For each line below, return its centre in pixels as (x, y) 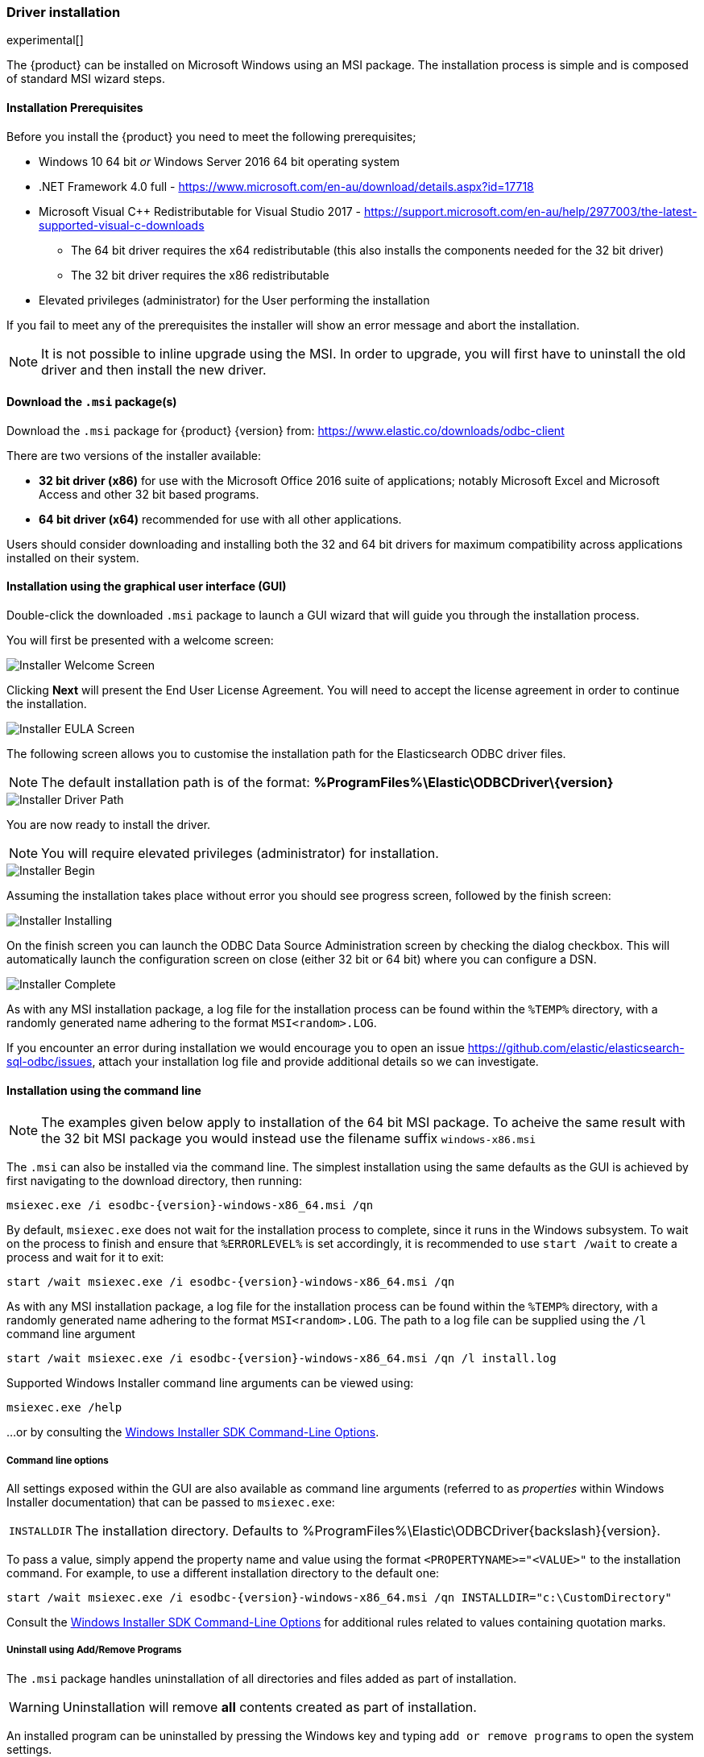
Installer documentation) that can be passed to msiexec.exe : (171, 1502)
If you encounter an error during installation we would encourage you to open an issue (236, 1048)
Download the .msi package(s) (92, 402)
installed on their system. (73, 557)
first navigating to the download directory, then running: (154, 1181)
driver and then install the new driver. (154, 369)
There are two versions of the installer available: (134, 455)
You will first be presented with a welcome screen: (140, 640)
